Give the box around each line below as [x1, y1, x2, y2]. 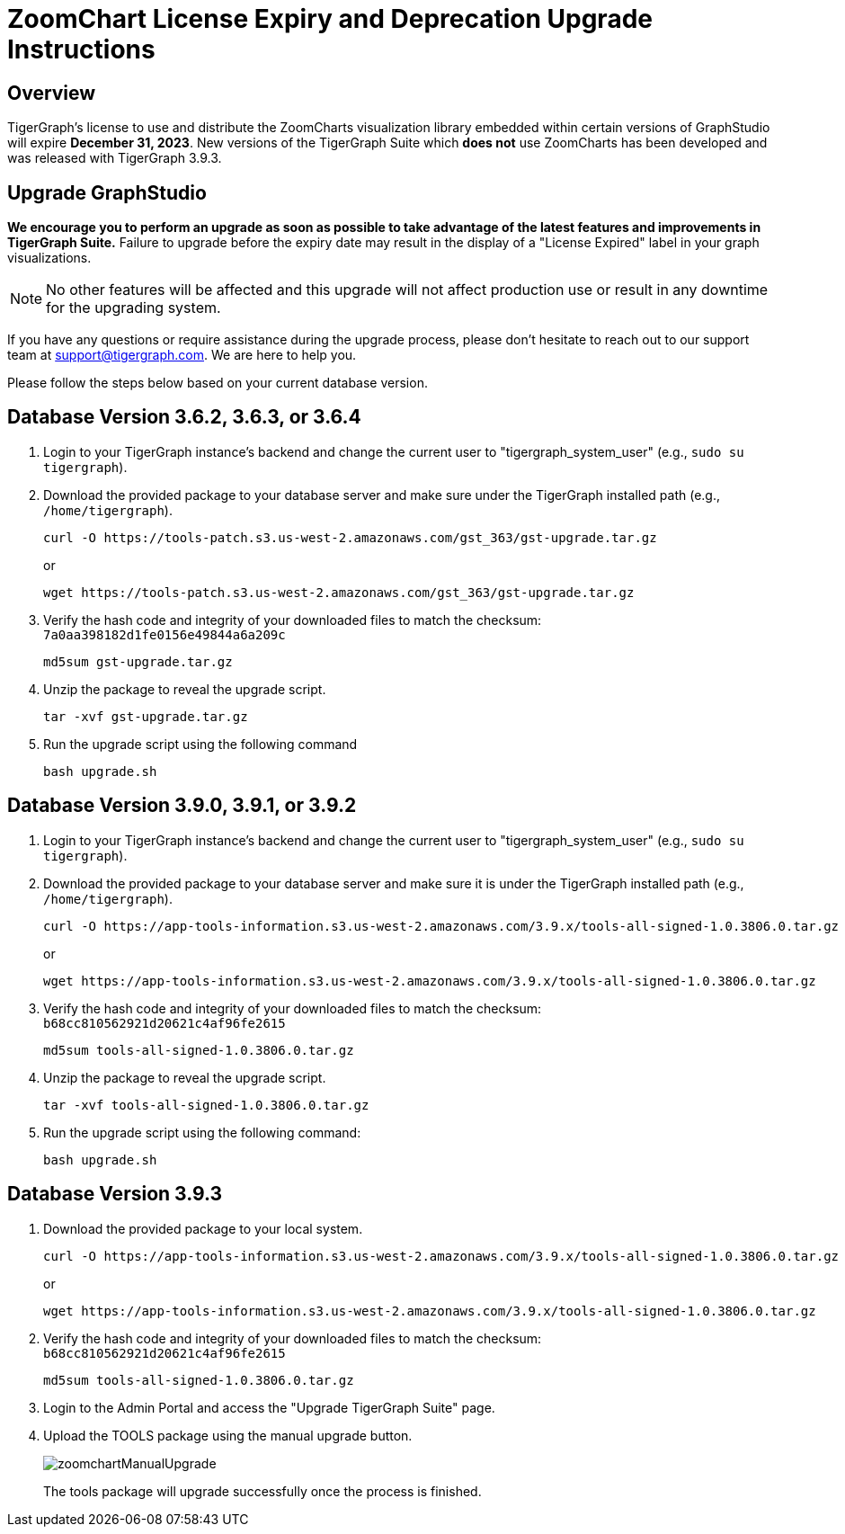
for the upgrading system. [46, 299, 221, 317]
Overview [7, 81, 96, 104]
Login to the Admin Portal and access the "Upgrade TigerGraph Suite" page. [43, 1399, 495, 1415]
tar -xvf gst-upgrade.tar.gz [43, 709, 248, 724]
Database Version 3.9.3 [7, 1182, 223, 1206]
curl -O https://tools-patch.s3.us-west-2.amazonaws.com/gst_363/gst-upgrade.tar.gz [43, 530, 657, 545]
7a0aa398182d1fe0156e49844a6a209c [43, 627, 286, 642]
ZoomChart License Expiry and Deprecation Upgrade [7, 4, 653, 34]
